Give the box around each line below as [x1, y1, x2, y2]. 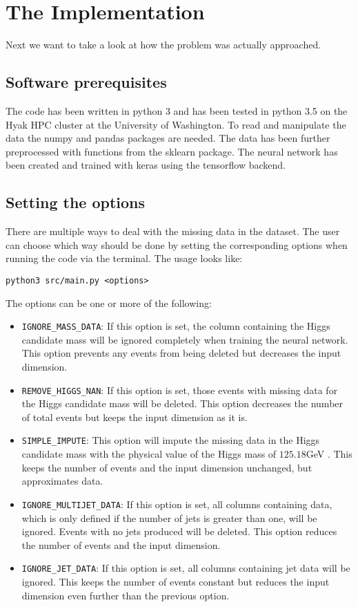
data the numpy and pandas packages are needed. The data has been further [6, 131, 330, 145]
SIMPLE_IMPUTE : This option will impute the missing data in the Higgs [21, 433, 320, 447]
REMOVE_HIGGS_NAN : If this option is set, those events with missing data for [21, 382, 338, 397]
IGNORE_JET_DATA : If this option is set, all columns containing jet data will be [21, 561, 350, 575]
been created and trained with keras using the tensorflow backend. [6, 158, 286, 172]
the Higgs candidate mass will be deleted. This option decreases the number [21, 396, 344, 411]
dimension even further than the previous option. [21, 588, 230, 602]
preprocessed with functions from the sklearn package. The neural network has [6, 144, 338, 158]
